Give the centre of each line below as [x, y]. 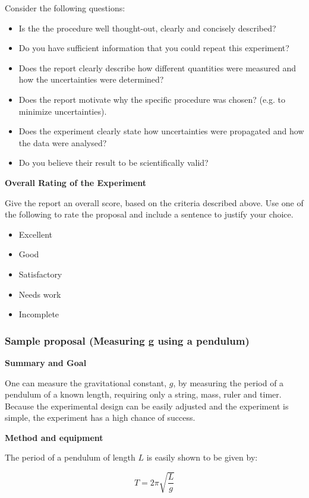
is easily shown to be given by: [202, 457]
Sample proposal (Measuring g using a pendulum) [127, 340]
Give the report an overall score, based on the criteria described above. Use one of [154, 202]
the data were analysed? [63, 142]
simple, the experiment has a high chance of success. [100, 417]
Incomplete [39, 314]
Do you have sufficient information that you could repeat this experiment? [154, 48]
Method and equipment [54, 437]
